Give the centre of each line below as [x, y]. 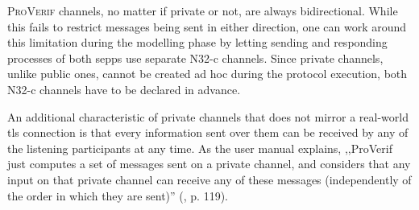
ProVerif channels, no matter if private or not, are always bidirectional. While [203, 10]
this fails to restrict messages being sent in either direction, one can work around [207, 26]
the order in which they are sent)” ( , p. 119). [118, 195]
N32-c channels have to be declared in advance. [124, 89]
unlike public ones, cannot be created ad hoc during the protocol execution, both [207, 74]
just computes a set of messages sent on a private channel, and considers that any [209, 164]
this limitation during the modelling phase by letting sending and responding [197, 42]
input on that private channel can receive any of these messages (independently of [209, 179]
